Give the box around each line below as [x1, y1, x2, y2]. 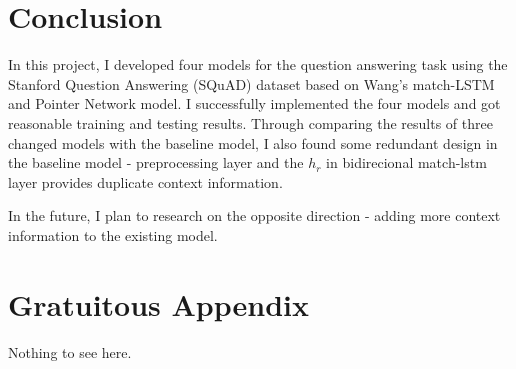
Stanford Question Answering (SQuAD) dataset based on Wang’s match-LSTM [8, 73, 495, 94]
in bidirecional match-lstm [326, 152, 487, 173]
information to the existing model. [8, 224, 218, 245]
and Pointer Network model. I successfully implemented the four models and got [8, 93, 501, 114]
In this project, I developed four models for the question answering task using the [8, 54, 508, 75]
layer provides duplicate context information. [8, 171, 283, 192]
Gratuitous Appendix [8, 283, 310, 324]
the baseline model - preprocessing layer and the [8, 152, 304, 173]
